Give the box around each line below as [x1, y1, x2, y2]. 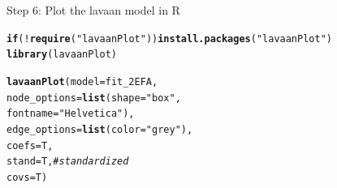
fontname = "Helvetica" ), [6, 108, 135, 120]
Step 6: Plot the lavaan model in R [6, 2, 180, 18]
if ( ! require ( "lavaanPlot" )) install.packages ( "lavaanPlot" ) [6, 32, 332, 45]
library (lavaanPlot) [6, 49, 118, 61]
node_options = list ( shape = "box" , [6, 92, 181, 104]
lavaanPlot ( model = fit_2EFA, [6, 75, 158, 88]
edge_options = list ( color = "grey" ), [6, 123, 193, 135]
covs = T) [6, 171, 48, 183]
